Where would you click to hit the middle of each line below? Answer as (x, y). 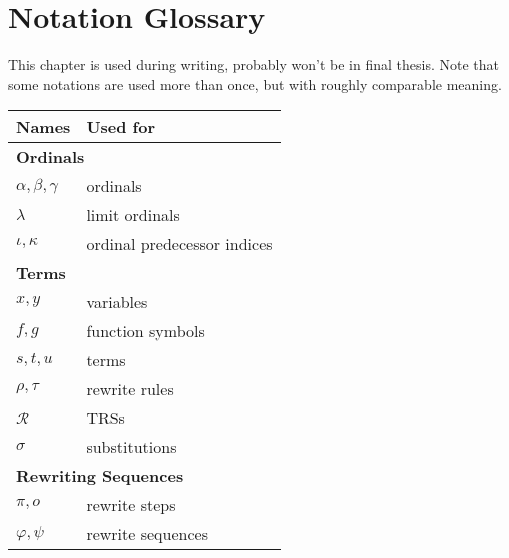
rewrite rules (130, 389)
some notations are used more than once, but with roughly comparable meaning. (255, 83)
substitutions (131, 447)
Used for (120, 127)
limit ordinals (133, 215)
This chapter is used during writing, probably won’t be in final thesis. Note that (253, 64)
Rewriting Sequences (100, 476)
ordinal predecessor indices (179, 244)
